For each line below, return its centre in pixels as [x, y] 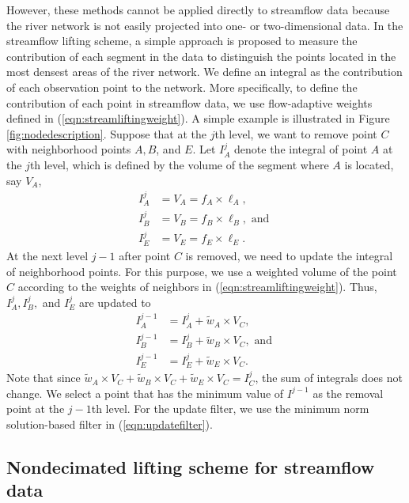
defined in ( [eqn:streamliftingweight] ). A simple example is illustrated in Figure [198, 118]
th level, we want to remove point [296, 133]
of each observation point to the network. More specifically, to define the [182, 87]
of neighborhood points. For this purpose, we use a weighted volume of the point [202, 271]
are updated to [115, 302]
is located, [369, 164]
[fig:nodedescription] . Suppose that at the [107, 133]
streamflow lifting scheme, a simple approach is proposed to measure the [182, 41]
